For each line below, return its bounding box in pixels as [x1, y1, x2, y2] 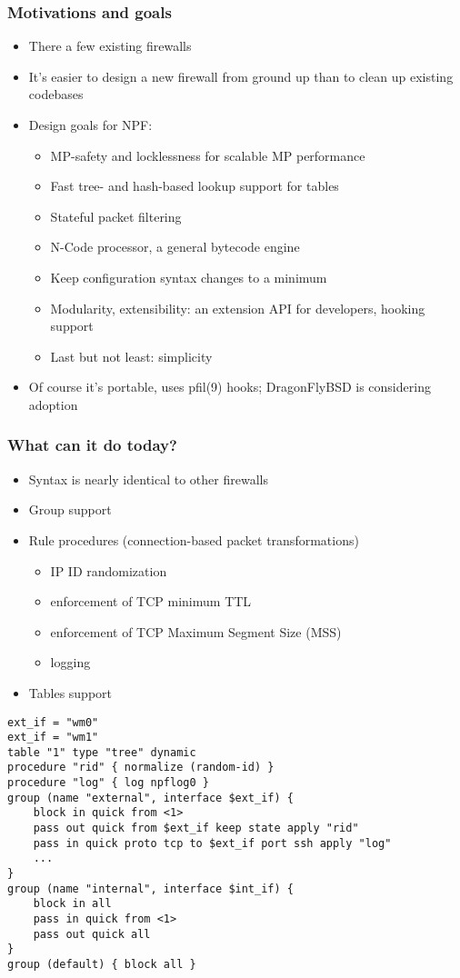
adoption [28, 394, 78, 414]
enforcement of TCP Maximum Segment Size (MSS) [50, 622, 342, 641]
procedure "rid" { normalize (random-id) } [7, 761, 275, 774]
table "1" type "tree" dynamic [7, 745, 196, 759]
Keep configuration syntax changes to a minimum [50, 267, 327, 286]
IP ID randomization [50, 561, 167, 580]
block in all [33, 897, 112, 911]
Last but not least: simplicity [50, 346, 213, 365]
